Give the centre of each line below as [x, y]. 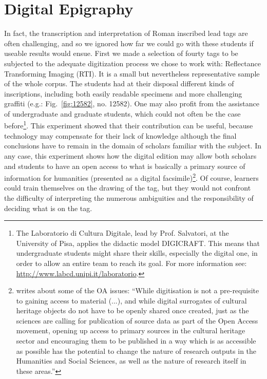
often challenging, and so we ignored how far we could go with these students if [129, 43]
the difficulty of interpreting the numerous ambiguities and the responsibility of [129, 197]
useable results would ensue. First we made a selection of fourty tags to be [121, 53]
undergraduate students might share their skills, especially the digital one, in [137, 253]
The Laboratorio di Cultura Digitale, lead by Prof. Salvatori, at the [122, 233]
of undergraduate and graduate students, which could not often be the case [122, 113]
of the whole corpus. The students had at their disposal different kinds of [119, 83]
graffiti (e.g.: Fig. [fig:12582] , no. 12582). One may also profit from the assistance [132, 103]
